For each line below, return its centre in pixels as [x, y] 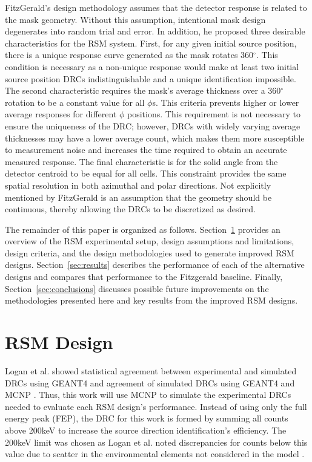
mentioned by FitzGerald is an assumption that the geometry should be [138, 197]
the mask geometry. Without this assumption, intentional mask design [135, 19]
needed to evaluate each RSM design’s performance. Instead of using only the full [156, 406]
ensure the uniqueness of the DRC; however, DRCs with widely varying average [153, 125]
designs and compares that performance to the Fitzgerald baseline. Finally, [144, 277]
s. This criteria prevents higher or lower [226, 102]
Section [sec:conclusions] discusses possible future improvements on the [137, 288]
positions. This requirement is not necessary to [214, 114]
